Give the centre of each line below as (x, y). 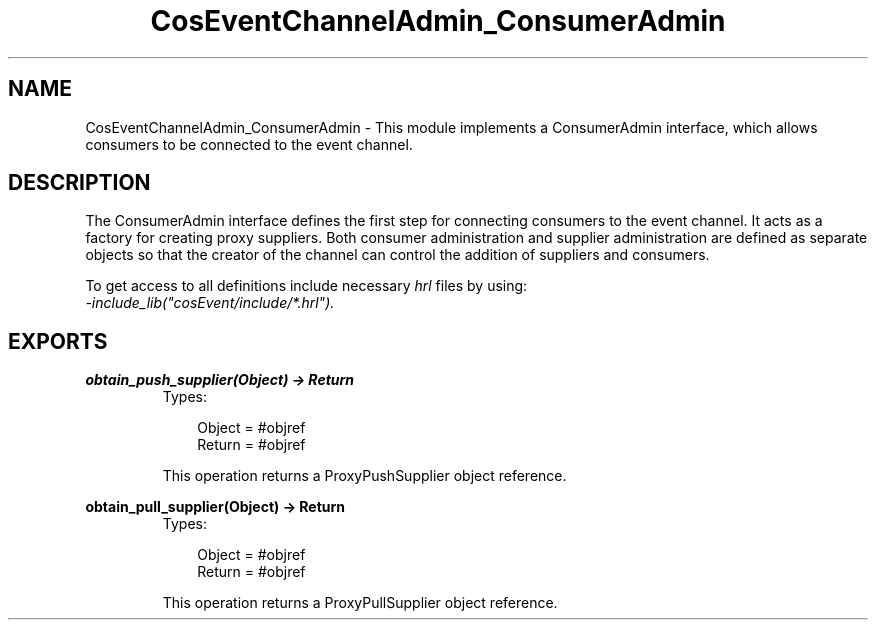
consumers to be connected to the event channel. (249, 144)
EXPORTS (58, 341)
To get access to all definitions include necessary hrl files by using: (306, 286)
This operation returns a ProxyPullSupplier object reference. (360, 603)
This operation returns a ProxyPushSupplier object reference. (364, 476)
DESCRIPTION (79, 183)
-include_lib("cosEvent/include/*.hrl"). (210, 303)
